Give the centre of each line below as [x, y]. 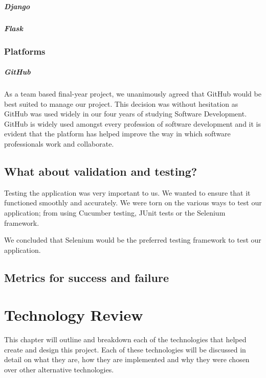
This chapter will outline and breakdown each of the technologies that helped [125, 339]
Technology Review [74, 315]
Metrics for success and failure [86, 277]
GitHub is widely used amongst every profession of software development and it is [133, 123]
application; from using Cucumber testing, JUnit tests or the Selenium [115, 212]
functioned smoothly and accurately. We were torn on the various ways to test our [133, 203]
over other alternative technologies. [59, 370]
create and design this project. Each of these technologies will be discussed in [125, 349]
